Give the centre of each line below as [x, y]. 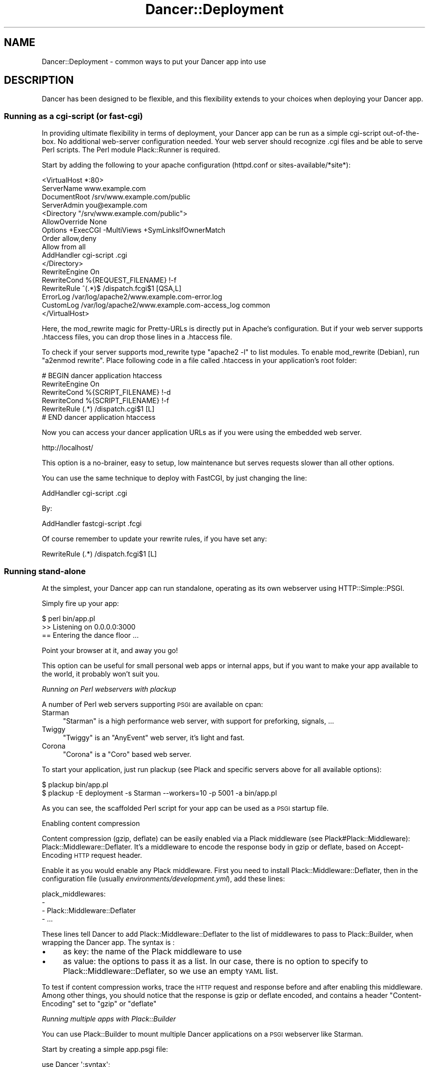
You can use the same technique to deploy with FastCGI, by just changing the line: [174, 478]
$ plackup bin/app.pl [75, 784]
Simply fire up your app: [80, 603]
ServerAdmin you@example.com [95, 205]
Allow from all [64, 247]
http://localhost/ [68, 448]
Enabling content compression [91, 823]
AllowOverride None [74, 222]
